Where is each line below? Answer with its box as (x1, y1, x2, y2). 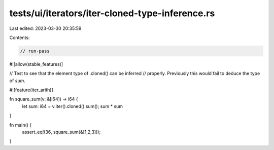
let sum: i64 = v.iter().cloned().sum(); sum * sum (22, 103, 123, 109)
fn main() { (9, 122, 32, 128)
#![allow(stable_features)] (9, 61, 63, 67)
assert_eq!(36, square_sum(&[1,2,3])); (22, 129, 101, 135)
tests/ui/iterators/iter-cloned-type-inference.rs (9, 8, 215, 19)
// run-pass (20, 48, 50, 54)
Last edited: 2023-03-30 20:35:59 (9, 25, 82, 31)
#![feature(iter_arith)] (9, 87, 53, 93)
